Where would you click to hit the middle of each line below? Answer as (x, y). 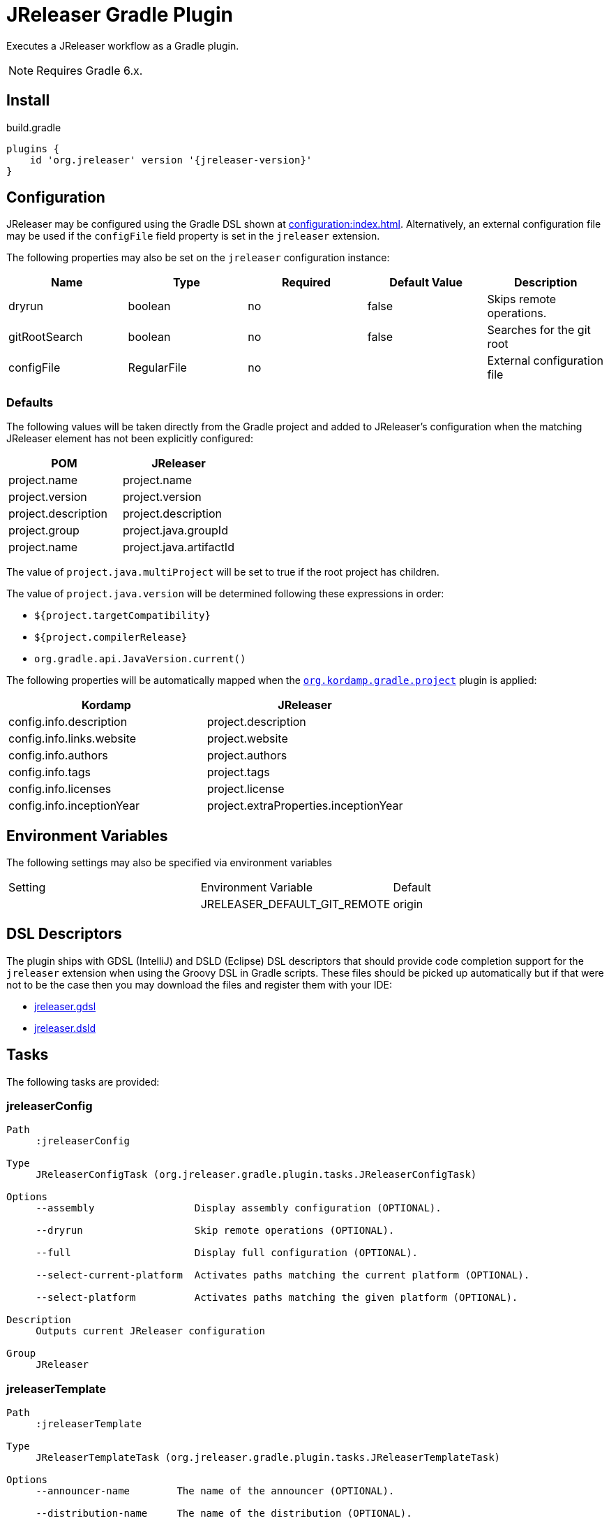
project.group (44, 531)
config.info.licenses (60, 789)
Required (306, 283)
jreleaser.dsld (65, 1028)
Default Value (426, 283)
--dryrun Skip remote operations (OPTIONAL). (215, 1231)
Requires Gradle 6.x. (90, 70)
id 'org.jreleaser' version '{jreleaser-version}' (171, 160)
